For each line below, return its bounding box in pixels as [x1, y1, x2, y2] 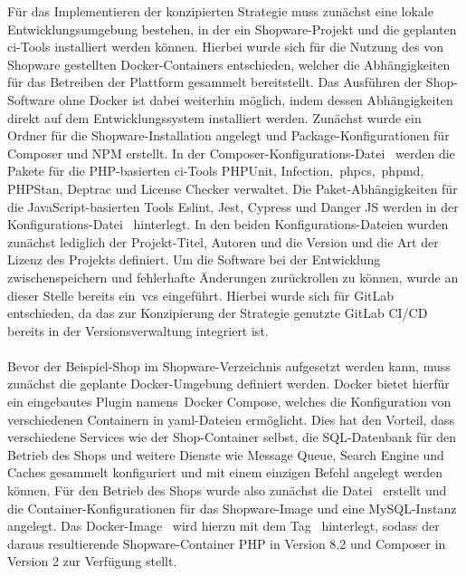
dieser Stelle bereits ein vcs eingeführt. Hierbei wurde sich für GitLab [7, 285, 395, 304]
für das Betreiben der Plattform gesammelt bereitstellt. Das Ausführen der [7, 72, 423, 91]
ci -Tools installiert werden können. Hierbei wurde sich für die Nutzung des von [7, 37, 443, 56]
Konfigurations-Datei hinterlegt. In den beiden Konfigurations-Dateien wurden [7, 215, 449, 234]
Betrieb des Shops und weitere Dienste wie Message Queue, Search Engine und [7, 445, 444, 464]
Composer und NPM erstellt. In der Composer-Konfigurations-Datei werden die [7, 143, 455, 162]
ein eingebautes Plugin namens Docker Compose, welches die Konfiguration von [7, 392, 452, 411]
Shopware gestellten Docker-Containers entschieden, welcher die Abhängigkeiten [7, 54, 451, 73]
